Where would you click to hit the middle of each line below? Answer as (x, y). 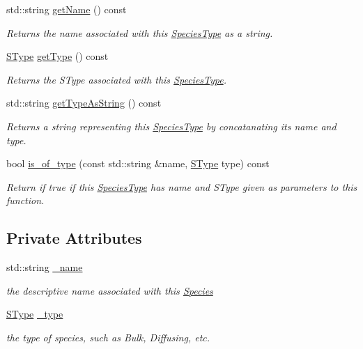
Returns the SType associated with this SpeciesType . (116, 79)
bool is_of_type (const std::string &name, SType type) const (138, 163)
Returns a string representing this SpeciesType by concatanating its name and (171, 126)
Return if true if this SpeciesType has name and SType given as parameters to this (182, 186)
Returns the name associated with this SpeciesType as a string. (140, 32)
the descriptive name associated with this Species (110, 290)
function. (25, 200)
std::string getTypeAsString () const (84, 103)
